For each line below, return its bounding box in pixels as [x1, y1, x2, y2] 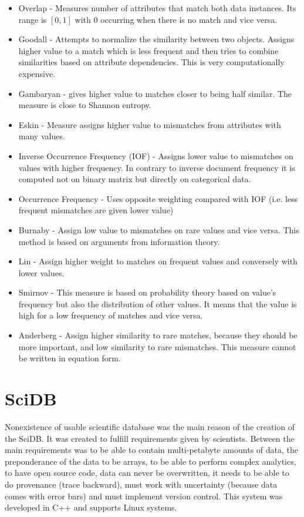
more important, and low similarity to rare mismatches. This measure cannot [18, 340, 296, 352]
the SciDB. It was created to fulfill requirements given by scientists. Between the [5, 432, 295, 444]
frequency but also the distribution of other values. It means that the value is [18, 297, 297, 310]
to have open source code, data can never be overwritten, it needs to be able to [5, 466, 289, 479]
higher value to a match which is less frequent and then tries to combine [18, 44, 279, 56]
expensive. [18, 67, 56, 79]
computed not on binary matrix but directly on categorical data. [18, 173, 251, 185]
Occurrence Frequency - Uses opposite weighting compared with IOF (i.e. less [18, 192, 298, 204]
